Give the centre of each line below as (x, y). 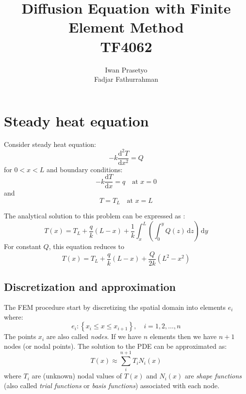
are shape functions (213, 376)
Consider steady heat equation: (50, 144)
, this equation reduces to (87, 246)
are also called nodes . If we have (94, 336)
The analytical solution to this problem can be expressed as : (95, 216)
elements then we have (183, 336)
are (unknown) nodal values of (77, 376)
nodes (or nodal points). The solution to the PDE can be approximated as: (115, 346)
